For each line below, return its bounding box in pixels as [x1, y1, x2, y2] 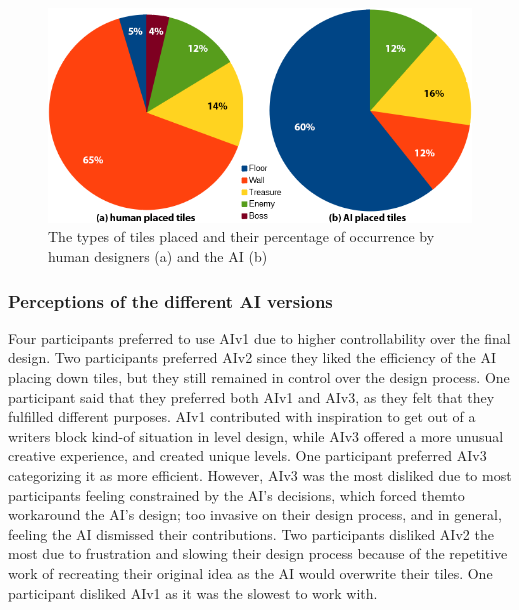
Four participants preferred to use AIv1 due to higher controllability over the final [8, 327, 511, 348]
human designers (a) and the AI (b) [48, 246, 268, 267]
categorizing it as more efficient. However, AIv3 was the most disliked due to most [8, 465, 512, 485]
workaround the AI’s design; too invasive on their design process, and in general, [8, 504, 502, 525]
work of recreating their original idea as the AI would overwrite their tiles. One [8, 562, 493, 583]
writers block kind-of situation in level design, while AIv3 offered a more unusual [8, 425, 504, 446]
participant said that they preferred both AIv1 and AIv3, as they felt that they [8, 386, 495, 407]
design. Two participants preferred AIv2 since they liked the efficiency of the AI [8, 347, 497, 368]
